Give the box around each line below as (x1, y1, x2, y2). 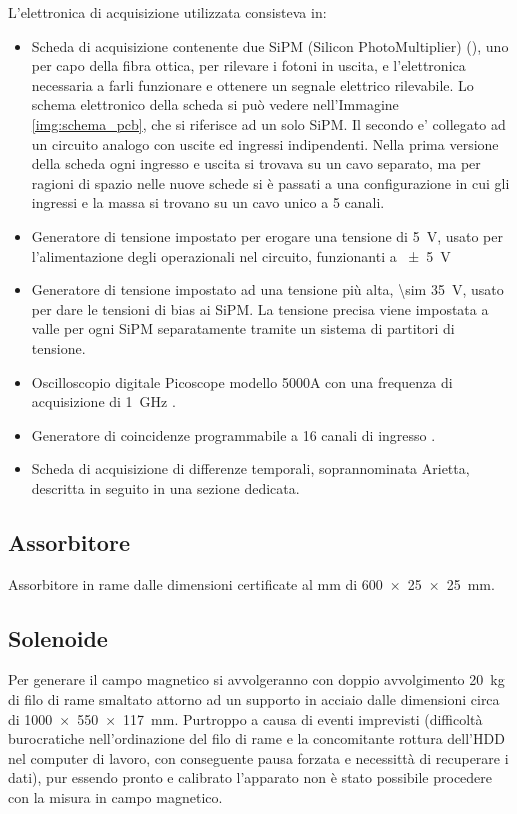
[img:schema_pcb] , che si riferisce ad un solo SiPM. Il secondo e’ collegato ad (31, 113, 506, 134)
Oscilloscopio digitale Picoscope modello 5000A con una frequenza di (31, 371, 453, 392)
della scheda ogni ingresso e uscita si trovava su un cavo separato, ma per (31, 153, 481, 174)
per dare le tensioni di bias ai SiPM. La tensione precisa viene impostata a (31, 298, 489, 319)
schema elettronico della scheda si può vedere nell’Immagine (31, 94, 399, 115)
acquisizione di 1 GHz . (31, 391, 176, 412)
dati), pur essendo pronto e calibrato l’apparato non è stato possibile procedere (8, 767, 493, 788)
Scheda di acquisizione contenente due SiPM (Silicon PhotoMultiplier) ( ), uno (31, 35, 509, 56)
